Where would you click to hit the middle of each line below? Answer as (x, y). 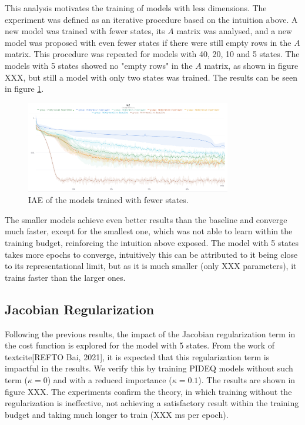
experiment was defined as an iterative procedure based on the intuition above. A (151, 19)
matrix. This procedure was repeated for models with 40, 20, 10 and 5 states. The (152, 54)
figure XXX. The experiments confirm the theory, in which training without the (148, 391)
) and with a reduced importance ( (110, 379)
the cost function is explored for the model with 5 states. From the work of (140, 345)
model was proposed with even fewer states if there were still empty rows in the (148, 42)
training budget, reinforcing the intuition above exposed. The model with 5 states (152, 242)
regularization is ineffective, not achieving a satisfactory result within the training (152, 403)
